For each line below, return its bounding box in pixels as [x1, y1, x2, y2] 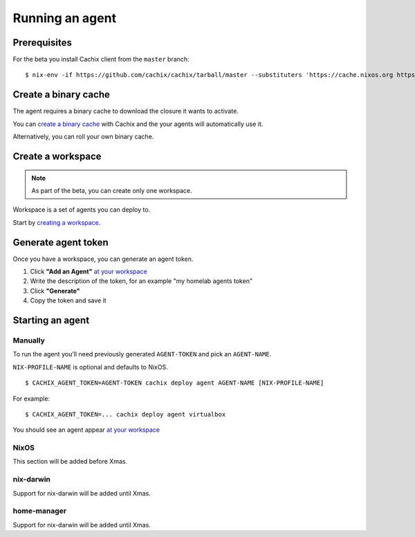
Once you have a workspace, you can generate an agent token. [12, 255, 194, 263]
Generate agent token [12, 236, 109, 248]
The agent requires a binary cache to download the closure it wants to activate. [12, 107, 239, 116]
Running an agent [12, 10, 117, 26]
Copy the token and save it [30, 296, 107, 304]
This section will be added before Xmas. [12, 457, 128, 466]
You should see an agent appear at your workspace [12, 426, 160, 434]
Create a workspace [12, 150, 102, 162]
